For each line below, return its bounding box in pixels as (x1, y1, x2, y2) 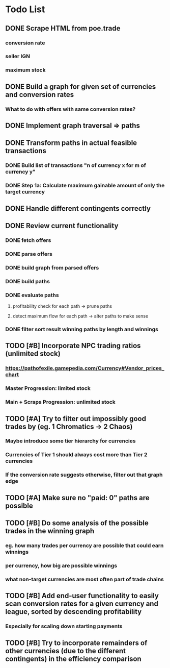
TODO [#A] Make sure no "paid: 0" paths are (5, 493, 150, 502)
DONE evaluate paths (5, 291, 60, 299)
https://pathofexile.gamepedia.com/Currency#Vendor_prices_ (5, 365, 164, 372)
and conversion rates (5, 90, 74, 99)
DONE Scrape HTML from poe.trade (5, 24, 121, 33)
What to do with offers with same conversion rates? (5, 106, 136, 113)
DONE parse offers (5, 250, 52, 257)
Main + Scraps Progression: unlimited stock (5, 399, 116, 406)
